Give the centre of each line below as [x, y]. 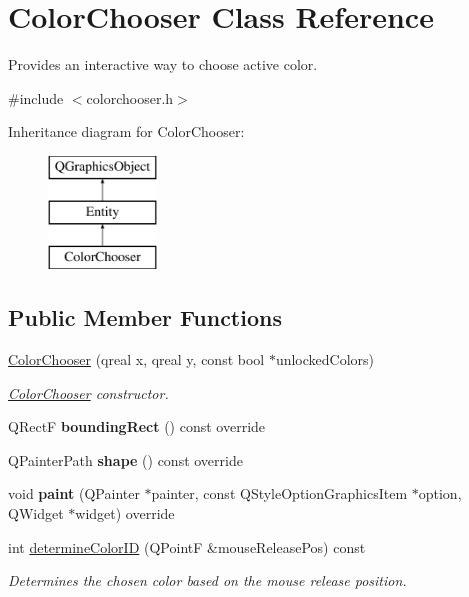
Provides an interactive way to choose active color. [163, 64]
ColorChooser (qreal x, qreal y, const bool [136, 359]
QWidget [36, 513]
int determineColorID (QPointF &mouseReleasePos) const [187, 546]
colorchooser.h [130, 97]
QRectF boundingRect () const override [137, 426]
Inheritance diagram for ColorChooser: [126, 131]
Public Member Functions [145, 317]
